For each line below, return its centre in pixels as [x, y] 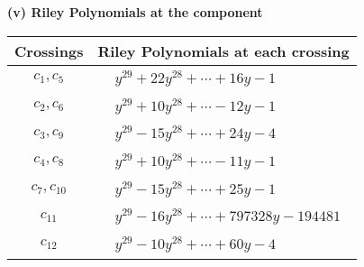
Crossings [49, 51]
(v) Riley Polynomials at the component [135, 12]
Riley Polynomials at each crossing [223, 51]
